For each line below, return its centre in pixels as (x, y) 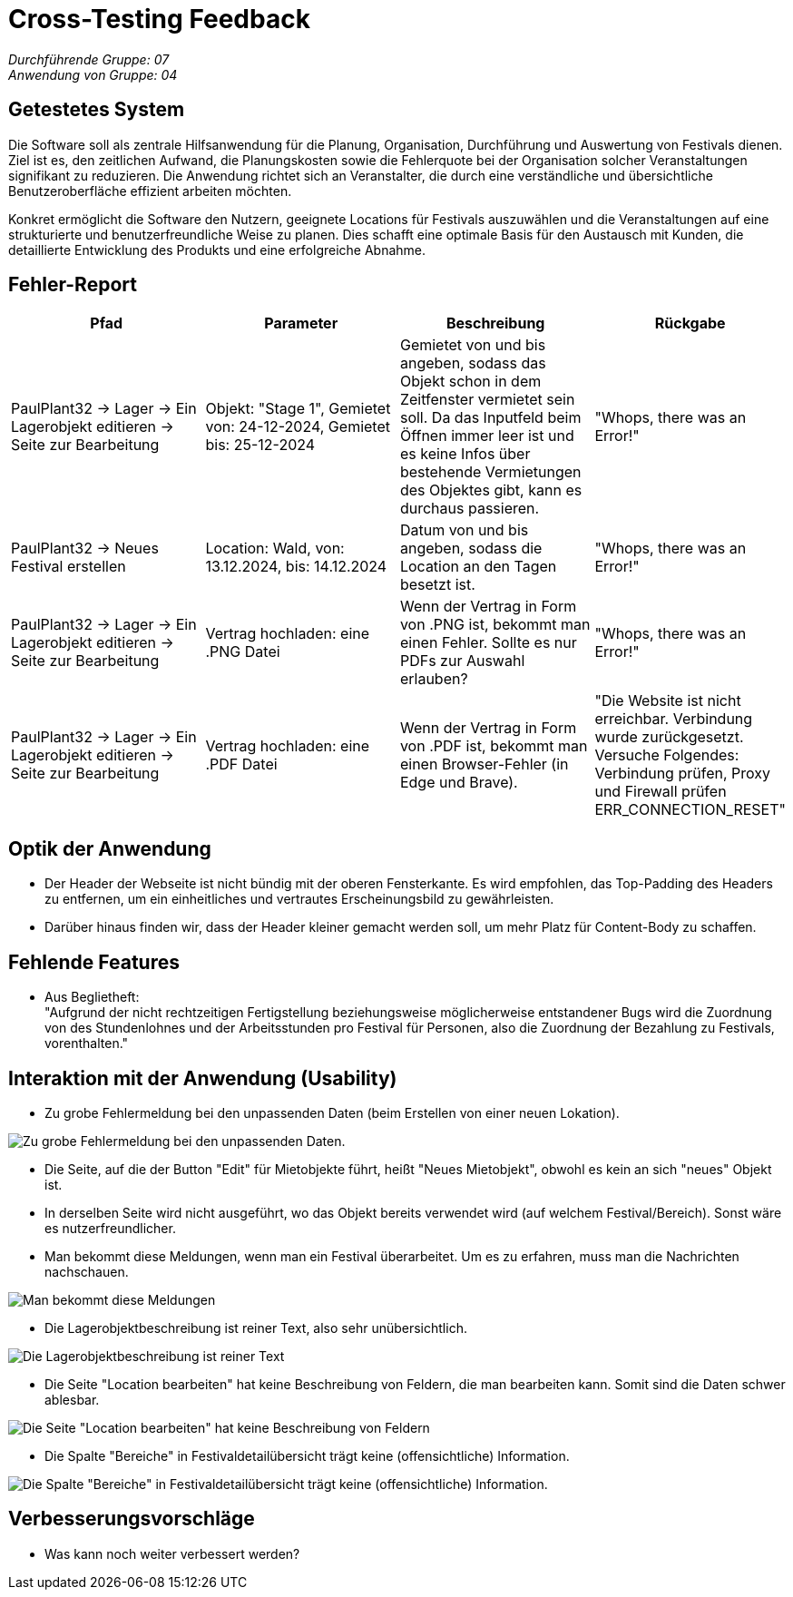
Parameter (301, 323)
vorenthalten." (87, 1043)
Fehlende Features (94, 962)
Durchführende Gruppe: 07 (89, 59)
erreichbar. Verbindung (674, 719)
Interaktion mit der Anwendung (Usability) (203, 1078)
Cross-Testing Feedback (159, 19)
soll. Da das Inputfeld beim (490, 418)
